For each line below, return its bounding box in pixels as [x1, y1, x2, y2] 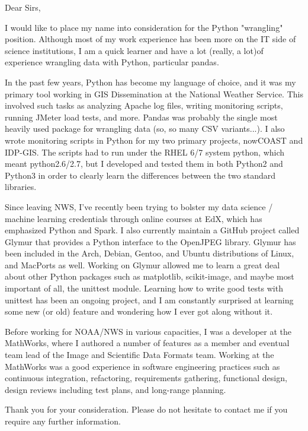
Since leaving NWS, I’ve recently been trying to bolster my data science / [5, 200, 273, 213]
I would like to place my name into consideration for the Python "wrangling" [5, 21, 283, 33]
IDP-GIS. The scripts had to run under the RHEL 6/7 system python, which [5, 145, 285, 158]
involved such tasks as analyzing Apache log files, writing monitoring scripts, [5, 99, 283, 112]
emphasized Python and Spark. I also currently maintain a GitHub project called [5, 224, 300, 236]
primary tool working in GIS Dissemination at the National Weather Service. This [5, 87, 303, 100]
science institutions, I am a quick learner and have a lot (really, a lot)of [5, 44, 264, 56]
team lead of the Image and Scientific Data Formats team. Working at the [5, 348, 274, 361]
